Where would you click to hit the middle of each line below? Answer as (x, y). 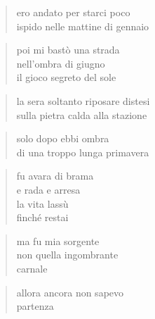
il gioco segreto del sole (66, 77)
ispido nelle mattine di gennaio (83, 26)
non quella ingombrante (67, 255)
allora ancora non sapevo (70, 292)
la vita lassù (42, 203)
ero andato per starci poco (73, 12)
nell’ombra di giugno (61, 63)
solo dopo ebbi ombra (63, 138)
